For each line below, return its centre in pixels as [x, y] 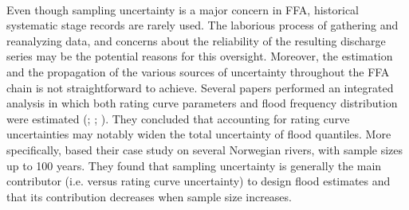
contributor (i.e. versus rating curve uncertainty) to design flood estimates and [199, 181]
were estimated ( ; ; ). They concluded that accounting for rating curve [178, 118]
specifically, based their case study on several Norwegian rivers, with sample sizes [205, 149]
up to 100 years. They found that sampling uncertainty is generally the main [194, 165]
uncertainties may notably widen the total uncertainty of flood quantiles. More [199, 134]
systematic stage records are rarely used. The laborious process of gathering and [203, 25]
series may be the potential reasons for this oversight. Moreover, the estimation [200, 56]
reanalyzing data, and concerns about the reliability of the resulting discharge [196, 40]
